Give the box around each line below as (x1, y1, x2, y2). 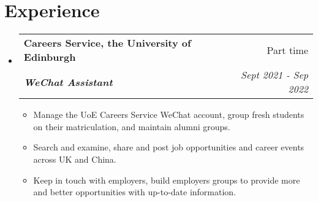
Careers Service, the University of (23, 36, 191, 50)
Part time (267, 42, 308, 57)
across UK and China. (33, 152, 116, 165)
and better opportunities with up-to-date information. (33, 185, 237, 198)
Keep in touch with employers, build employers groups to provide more (33, 173, 300, 186)
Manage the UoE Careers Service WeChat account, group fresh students (33, 108, 305, 121)
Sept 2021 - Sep (241, 68, 308, 82)
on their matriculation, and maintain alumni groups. (33, 120, 230, 133)
